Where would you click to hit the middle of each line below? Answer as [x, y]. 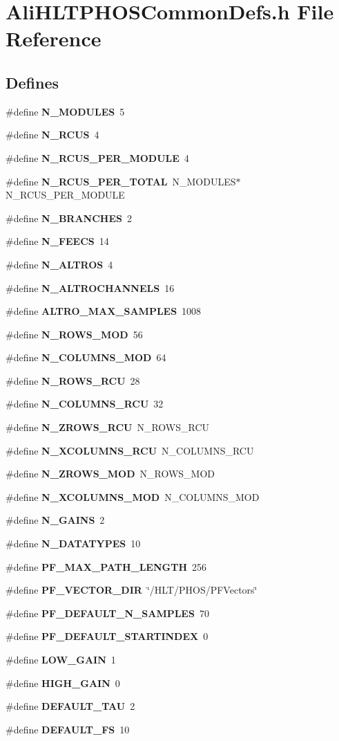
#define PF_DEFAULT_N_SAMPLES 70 [107, 613]
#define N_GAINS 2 [55, 520]
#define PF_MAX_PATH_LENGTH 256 [106, 566]
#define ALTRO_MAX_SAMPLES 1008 [104, 311]
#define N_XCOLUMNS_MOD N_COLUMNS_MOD [133, 496]
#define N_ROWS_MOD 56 [74, 334]
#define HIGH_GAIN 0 [63, 683]
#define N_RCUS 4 [52, 135]
